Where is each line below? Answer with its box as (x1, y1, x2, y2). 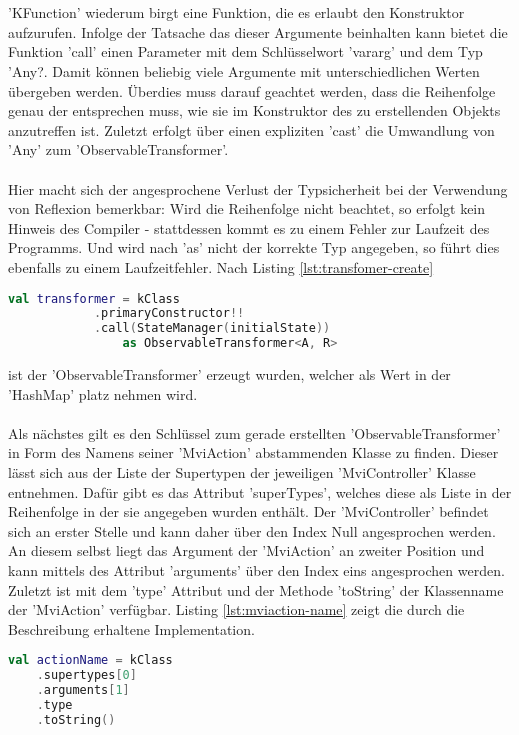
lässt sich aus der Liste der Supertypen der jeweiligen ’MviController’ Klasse (8, 461, 476, 482)
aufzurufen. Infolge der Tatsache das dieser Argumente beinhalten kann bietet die (8, 21, 508, 42)
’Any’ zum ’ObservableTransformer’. (8, 139, 229, 160)
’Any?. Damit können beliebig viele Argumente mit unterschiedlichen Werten (8, 60, 480, 81)
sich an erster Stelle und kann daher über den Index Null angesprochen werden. (8, 520, 496, 541)
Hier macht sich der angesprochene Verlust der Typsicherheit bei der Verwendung (8, 178, 508, 199)
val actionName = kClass (8, 653, 173, 668)
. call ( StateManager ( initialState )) (93, 321, 331, 336)
